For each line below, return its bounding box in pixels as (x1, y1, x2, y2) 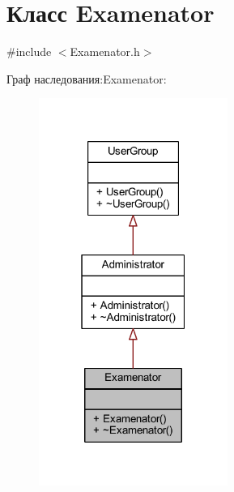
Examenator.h (70, 43, 140, 60)
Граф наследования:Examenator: (6, 70, 167, 87)
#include (6, 43, 52, 60)
